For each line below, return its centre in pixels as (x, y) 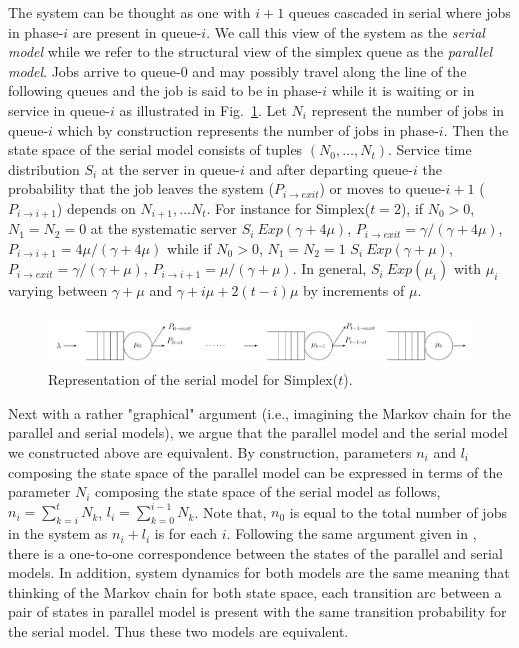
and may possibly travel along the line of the (329, 70)
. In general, (329, 268)
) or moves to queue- (382, 188)
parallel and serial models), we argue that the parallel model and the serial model (258, 432)
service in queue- (59, 109)
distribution (44, 168)
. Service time (429, 149)
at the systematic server (163, 228)
